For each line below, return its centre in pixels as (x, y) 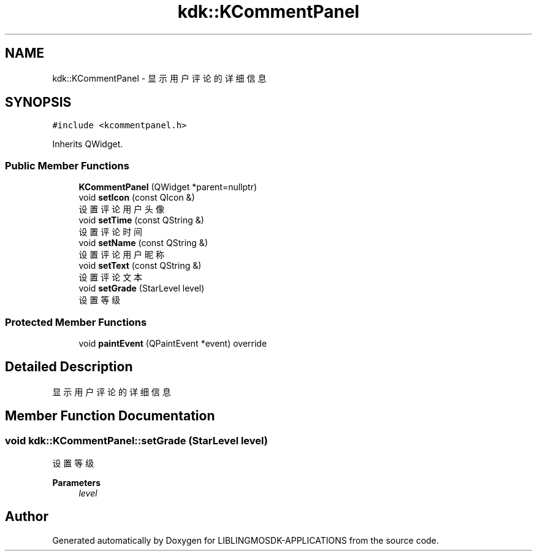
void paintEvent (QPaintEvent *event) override (173, 343)
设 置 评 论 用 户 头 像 (121, 209)
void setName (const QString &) (143, 243)
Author (27, 517)
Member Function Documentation (110, 416)
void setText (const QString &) (140, 266)
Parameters (77, 483)
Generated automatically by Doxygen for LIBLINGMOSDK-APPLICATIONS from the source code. (246, 540)
